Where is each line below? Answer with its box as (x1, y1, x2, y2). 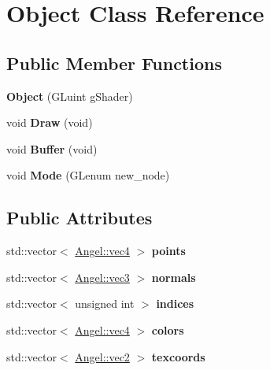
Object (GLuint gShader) (6, 87, 133, 104)
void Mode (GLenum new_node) (6, 167, 170, 183)
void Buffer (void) (6, 140, 98, 157)
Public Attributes (6, 205, 153, 230)
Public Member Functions (6, 50, 222, 75)
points (151, 242, 186, 259)
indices (156, 295, 194, 312)
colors (151, 321, 184, 338)
